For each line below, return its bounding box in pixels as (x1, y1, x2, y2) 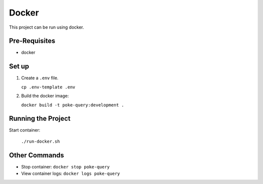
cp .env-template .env (21, 84, 75, 90)
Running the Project (9, 115, 71, 123)
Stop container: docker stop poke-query (21, 164, 110, 169)
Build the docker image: (21, 93, 69, 99)
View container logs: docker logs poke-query (21, 170, 120, 177)
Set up (9, 62, 29, 70)
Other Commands (9, 151, 64, 159)
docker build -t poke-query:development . (21, 102, 124, 108)
